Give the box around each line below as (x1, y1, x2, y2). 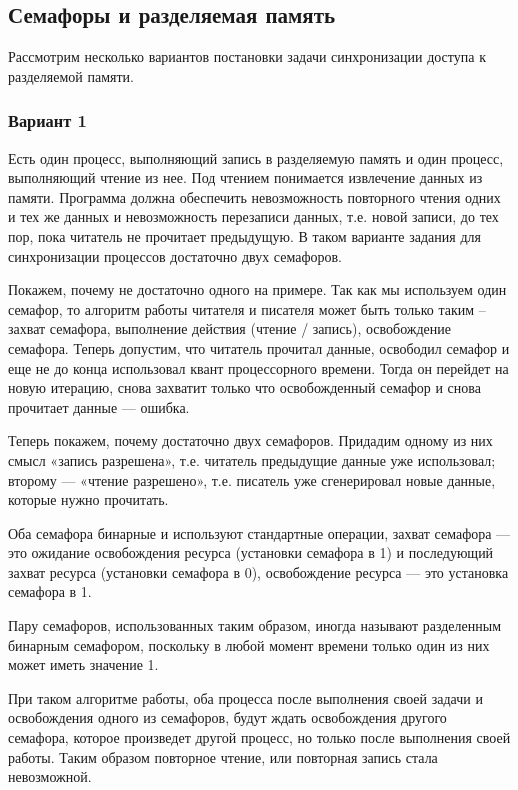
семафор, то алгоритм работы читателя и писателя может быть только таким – (8, 298, 486, 319)
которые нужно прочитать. (8, 489, 169, 510)
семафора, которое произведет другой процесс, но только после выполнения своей (8, 727, 511, 748)
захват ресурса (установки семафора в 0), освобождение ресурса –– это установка (8, 561, 509, 582)
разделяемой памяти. (8, 65, 134, 86)
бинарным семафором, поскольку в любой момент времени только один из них (8, 634, 490, 655)
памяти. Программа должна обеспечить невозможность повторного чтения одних (8, 186, 501, 207)
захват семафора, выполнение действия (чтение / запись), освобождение (8, 318, 452, 339)
